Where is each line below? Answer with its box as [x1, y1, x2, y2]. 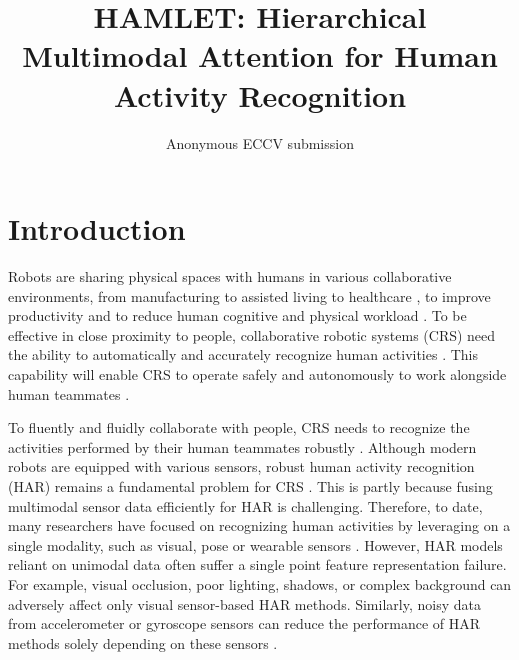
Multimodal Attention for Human [22, 35, 498, 76]
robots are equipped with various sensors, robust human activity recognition [8, 456, 475, 477]
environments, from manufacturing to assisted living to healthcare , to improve [8, 285, 491, 306]
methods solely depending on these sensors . [8, 632, 278, 653]
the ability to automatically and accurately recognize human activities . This [8, 344, 479, 365]
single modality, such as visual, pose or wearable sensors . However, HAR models [8, 534, 503, 555]
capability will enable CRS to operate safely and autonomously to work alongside [8, 364, 507, 384]
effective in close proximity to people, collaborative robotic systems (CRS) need [8, 324, 496, 345]
